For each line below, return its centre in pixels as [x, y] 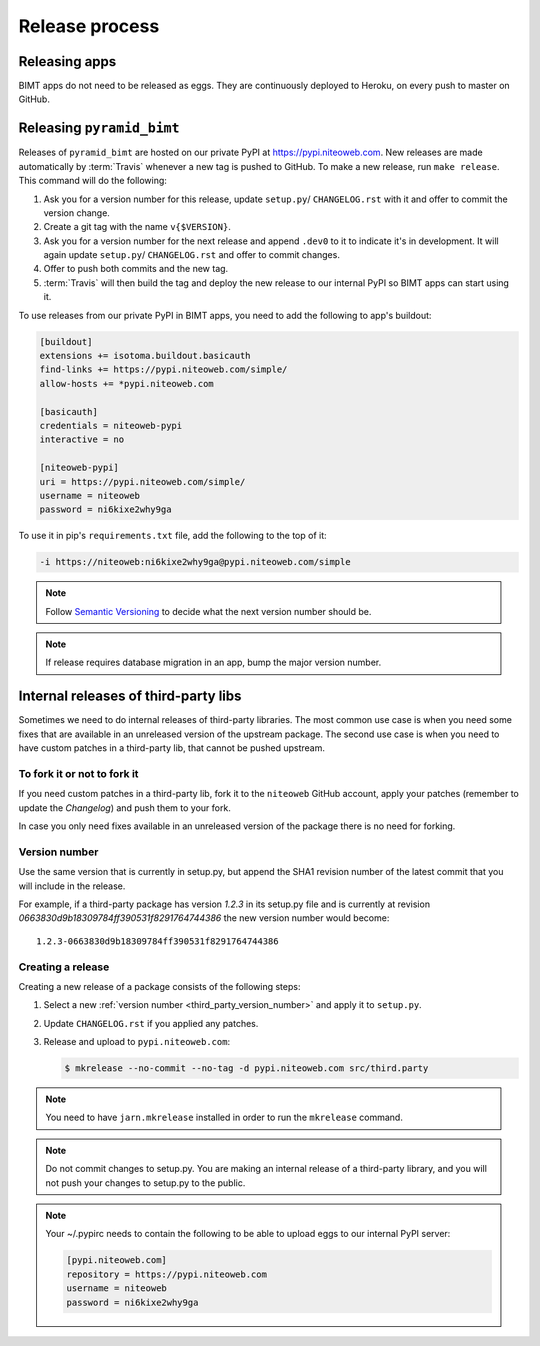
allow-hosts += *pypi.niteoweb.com [126, 383]
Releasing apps [67, 61]
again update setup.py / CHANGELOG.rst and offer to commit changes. [191, 255]
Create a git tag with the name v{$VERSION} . [137, 227]
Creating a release [64, 967]
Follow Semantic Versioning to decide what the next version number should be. [208, 611]
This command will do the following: [92, 181]
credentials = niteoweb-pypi [111, 425]
